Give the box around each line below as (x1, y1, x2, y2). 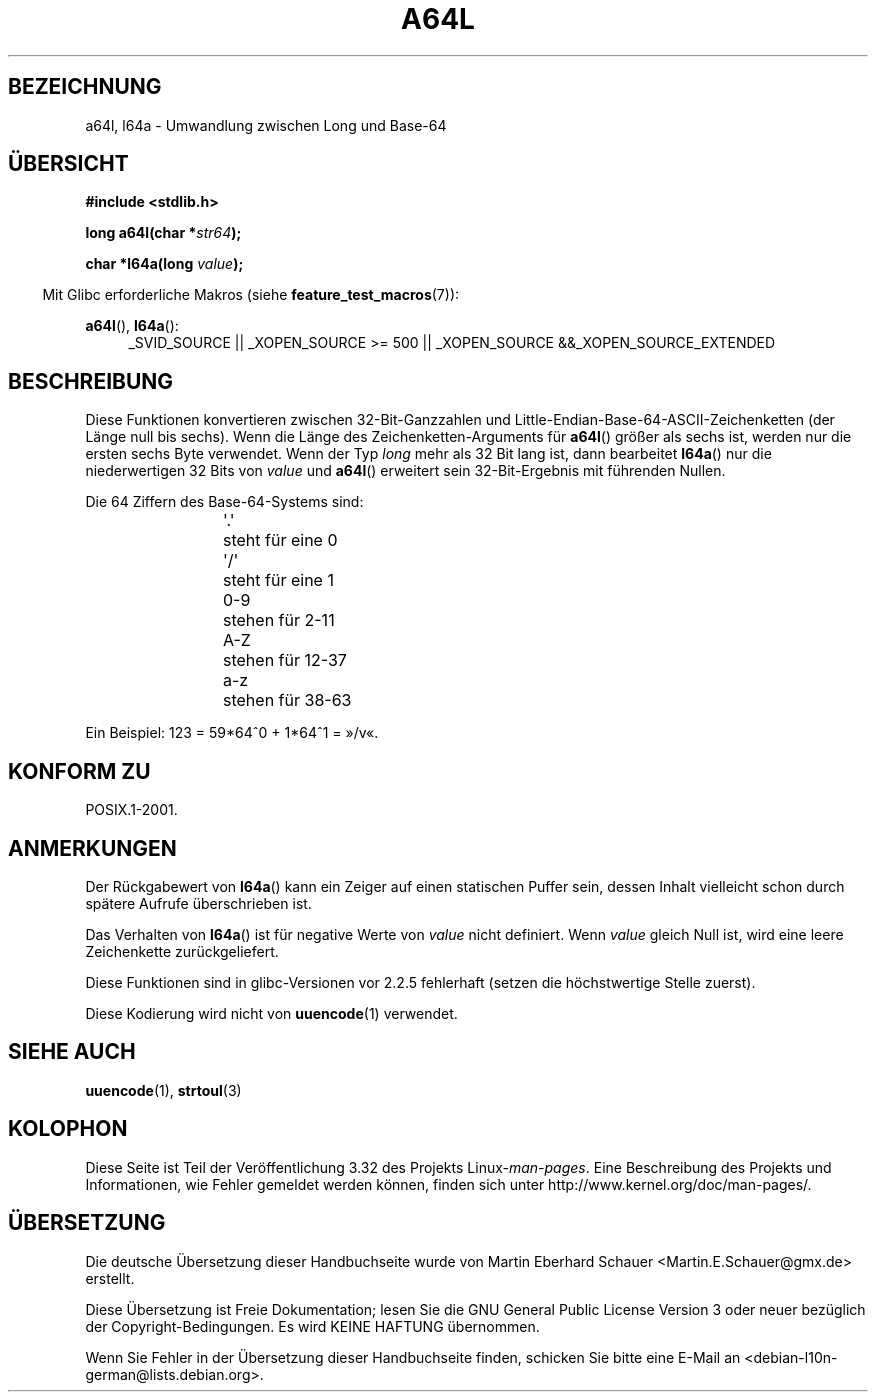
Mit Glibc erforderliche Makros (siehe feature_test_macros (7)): (42, 286, 460, 304)
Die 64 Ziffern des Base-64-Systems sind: (85, 493, 364, 511)
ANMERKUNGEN (8, 835, 177, 861)
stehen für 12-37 (223, 650, 347, 671)
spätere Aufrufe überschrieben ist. (85, 894, 312, 912)
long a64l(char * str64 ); (85, 224, 242, 242)
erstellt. (85, 1269, 135, 1287)
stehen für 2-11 (223, 610, 335, 631)
